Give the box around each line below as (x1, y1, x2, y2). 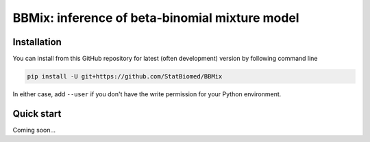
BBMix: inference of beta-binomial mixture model (12, 10, 299, 25)
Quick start (12, 108, 62, 119)
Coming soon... (12, 126, 56, 134)
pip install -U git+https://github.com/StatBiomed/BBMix (27, 72, 223, 81)
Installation (12, 36, 62, 48)
